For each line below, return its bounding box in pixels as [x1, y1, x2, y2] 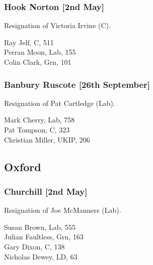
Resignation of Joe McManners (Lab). [4, 205, 121, 215]
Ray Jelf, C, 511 [4, 37, 54, 47]
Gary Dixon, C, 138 [4, 241, 65, 251]
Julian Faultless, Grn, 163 [4, 231, 84, 242]
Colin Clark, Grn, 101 [4, 57, 71, 67]
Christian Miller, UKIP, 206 [4, 134, 90, 145]
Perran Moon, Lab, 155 [4, 47, 76, 57]
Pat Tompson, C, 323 [4, 124, 70, 135]
